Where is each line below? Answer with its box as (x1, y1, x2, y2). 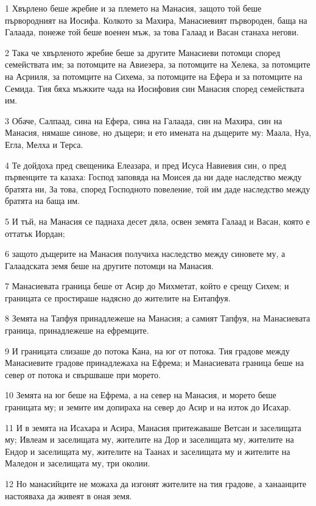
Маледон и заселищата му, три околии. (5, 457, 150, 469)
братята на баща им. (5, 194, 80, 207)
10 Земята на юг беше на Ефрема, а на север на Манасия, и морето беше (5, 388, 276, 401)
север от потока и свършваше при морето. (5, 368, 161, 381)
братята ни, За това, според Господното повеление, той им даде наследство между (5, 182, 311, 195)
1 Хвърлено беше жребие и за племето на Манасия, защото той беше (5, 2, 262, 14)
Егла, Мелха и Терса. (5, 138, 83, 150)
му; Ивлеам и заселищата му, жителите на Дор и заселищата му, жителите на (5, 433, 294, 446)
